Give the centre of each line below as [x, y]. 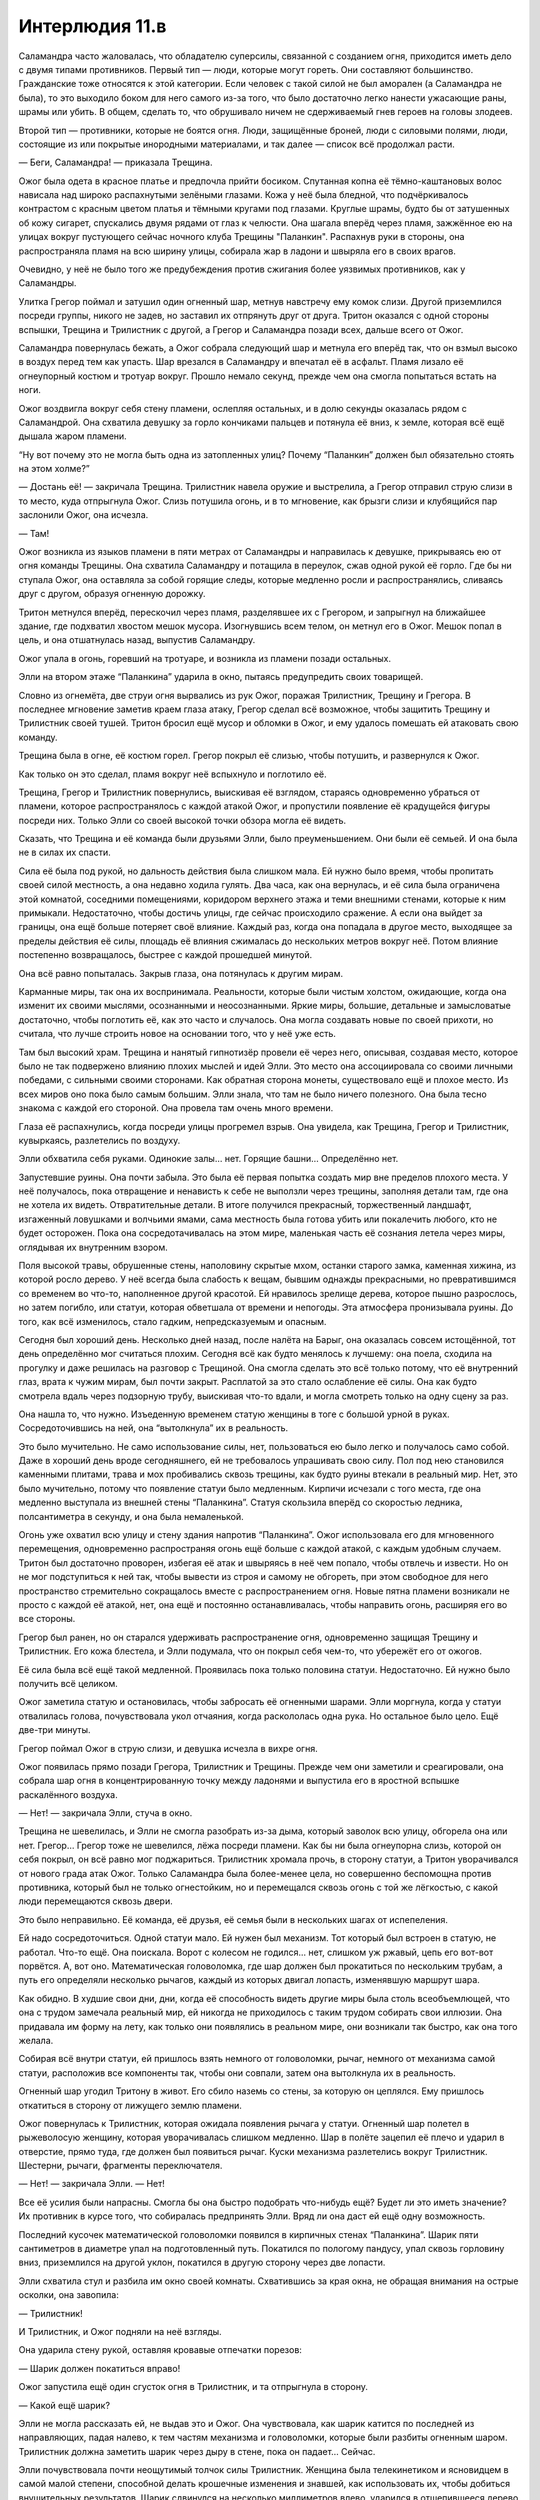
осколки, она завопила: [68, 2295]
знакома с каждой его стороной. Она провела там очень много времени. [176, 1108]
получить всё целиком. [68, 1683]
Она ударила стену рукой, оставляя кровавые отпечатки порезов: [160, 2350]
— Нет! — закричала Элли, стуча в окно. [105, 1813]
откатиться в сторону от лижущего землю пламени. [130, 2105]
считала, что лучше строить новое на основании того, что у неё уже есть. [177, 1034]
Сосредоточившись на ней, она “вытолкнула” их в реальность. [153, 1428]
